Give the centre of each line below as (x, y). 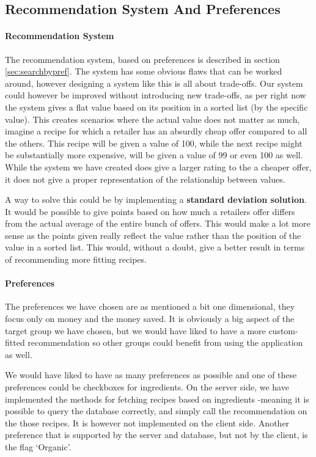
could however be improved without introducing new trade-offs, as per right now (156, 95)
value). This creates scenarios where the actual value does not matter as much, (152, 119)
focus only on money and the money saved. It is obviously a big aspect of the (150, 319)
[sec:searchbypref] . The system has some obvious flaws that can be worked (144, 71)
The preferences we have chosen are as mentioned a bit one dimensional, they (150, 306)
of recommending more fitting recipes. (76, 259)
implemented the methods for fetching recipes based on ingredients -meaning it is (157, 399)
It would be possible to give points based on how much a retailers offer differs (150, 211)
